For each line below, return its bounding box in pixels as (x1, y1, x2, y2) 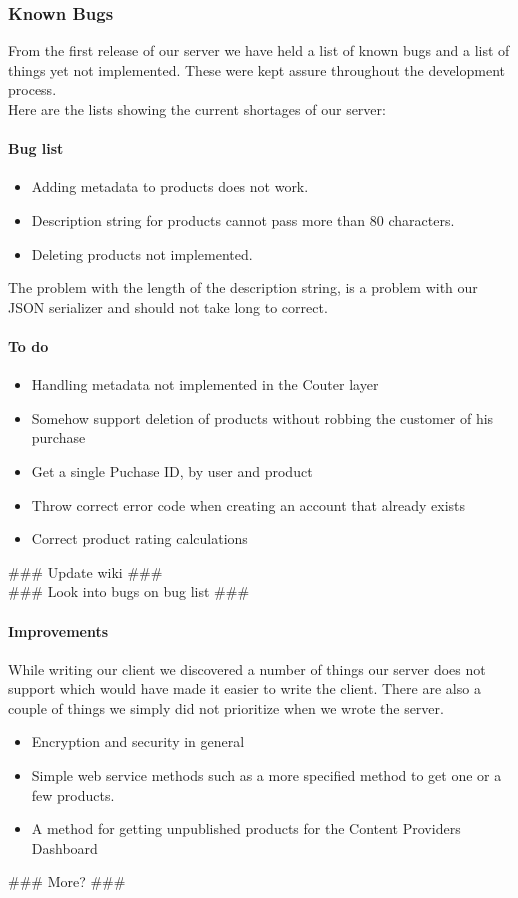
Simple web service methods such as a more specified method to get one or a (31, 765, 502, 786)
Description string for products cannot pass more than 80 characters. (31, 209, 455, 230)
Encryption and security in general (31, 731, 245, 752)
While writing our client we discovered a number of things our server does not (8, 658, 486, 679)
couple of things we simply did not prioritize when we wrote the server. (8, 697, 444, 718)
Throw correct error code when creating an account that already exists (31, 494, 466, 515)
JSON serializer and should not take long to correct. (8, 296, 328, 317)
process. (8, 79, 57, 100)
